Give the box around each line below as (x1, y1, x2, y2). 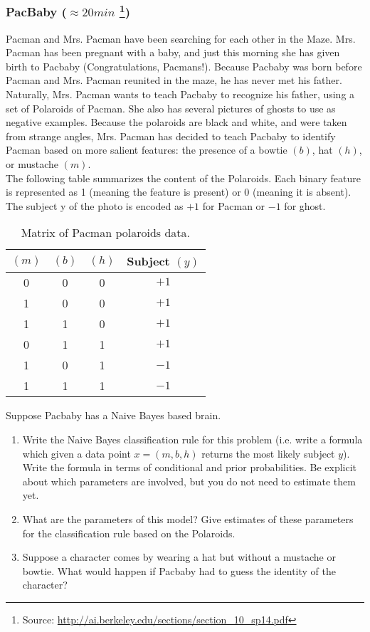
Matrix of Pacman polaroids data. (21, 224, 191, 241)
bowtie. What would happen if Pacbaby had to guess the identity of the (22, 563, 337, 578)
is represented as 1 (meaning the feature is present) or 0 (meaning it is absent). (6, 184, 351, 199)
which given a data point (22, 446, 131, 460)
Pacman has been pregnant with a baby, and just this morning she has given (6, 45, 340, 60)
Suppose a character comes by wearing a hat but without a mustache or (22, 549, 336, 564)
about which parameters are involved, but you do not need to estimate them (22, 473, 356, 488)
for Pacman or (202, 198, 265, 213)
